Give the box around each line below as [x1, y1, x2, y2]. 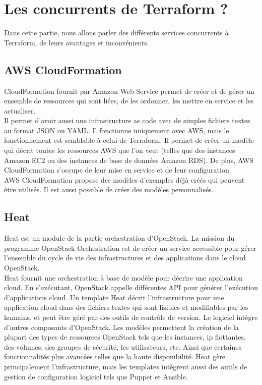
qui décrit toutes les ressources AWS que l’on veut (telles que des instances [4, 145, 235, 155]
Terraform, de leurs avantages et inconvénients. [4, 37, 149, 47]
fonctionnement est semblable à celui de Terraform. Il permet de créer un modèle [4, 135, 254, 145]
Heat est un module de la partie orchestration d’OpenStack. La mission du [4, 233, 235, 243]
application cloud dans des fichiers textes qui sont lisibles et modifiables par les [4, 302, 248, 312]
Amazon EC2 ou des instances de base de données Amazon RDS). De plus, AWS [4, 154, 254, 165]
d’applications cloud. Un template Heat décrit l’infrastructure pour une [4, 292, 224, 302]
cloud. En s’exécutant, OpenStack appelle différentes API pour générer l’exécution [4, 282, 258, 293]
